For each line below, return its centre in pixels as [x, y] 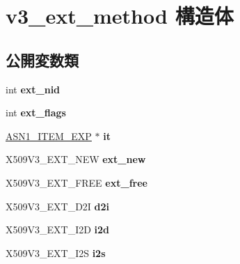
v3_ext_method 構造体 [120, 16]
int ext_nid [33, 89]
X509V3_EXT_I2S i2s [56, 253]
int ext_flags [36, 112]
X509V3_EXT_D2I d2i [58, 206]
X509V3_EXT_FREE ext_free [77, 182]
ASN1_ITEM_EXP [49, 135]
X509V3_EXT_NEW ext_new [76, 159]
